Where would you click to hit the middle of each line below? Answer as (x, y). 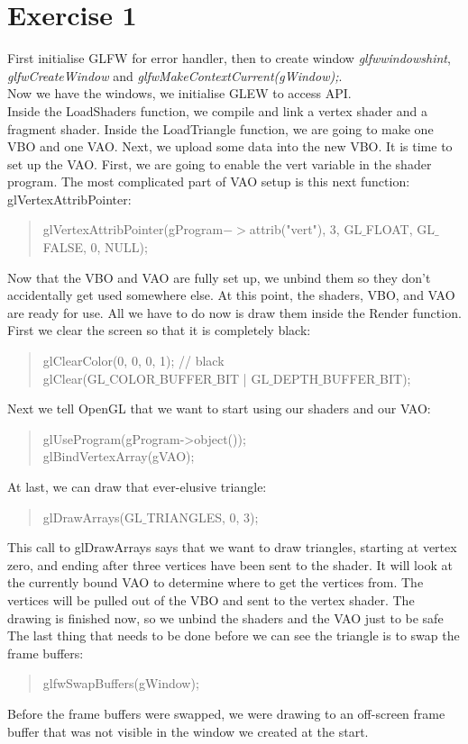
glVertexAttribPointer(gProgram (133, 229)
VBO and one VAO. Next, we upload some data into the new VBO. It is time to (230, 146)
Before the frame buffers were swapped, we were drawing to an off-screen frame (226, 713)
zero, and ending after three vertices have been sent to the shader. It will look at (230, 564)
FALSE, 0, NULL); (95, 247)
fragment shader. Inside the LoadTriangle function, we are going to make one (220, 128)
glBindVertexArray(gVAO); (119, 456)
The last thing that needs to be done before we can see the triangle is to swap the (234, 635)
